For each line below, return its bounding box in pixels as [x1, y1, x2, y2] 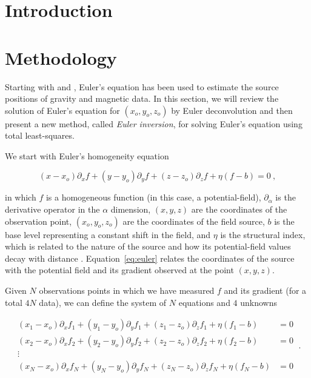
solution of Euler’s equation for [5, 104, 120, 116]
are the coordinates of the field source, [122, 214, 265, 227]
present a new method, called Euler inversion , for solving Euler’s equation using [5, 117, 303, 130]
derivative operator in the [5, 203, 100, 216]
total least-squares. [5, 129, 75, 142]
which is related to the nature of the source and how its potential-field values [5, 240, 291, 253]
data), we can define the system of [39, 296, 167, 308]
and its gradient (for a [224, 284, 307, 297]
